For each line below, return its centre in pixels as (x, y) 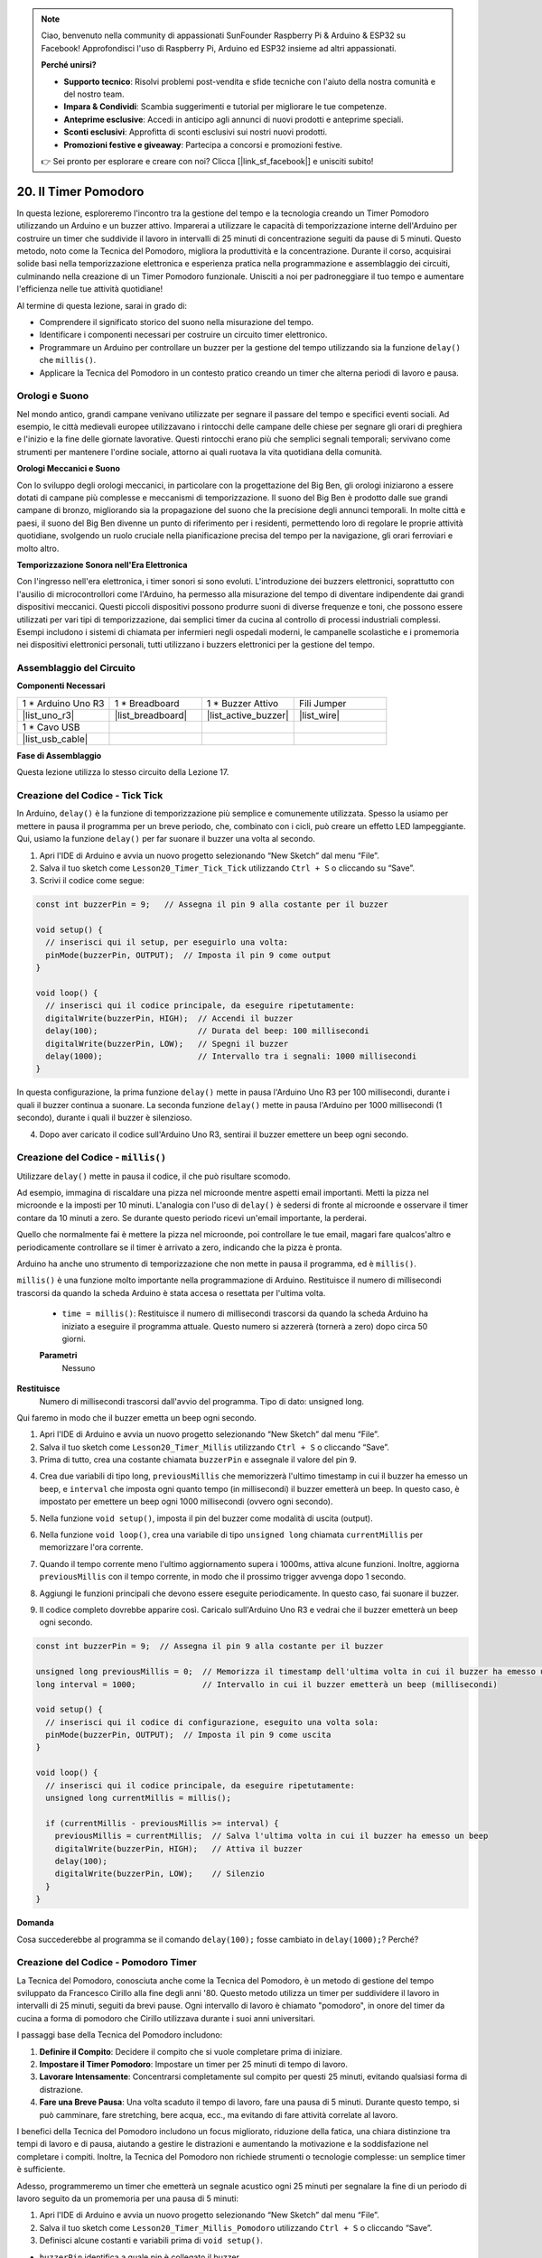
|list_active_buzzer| (248, 715)
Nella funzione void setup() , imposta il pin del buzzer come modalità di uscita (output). (206, 1518)
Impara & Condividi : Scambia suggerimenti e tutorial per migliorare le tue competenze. (225, 107)
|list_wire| (319, 715)
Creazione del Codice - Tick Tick (90, 795)
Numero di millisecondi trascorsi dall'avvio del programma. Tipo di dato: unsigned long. (202, 1401)
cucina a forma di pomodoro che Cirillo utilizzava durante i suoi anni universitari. (166, 2018)
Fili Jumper (322, 703)
